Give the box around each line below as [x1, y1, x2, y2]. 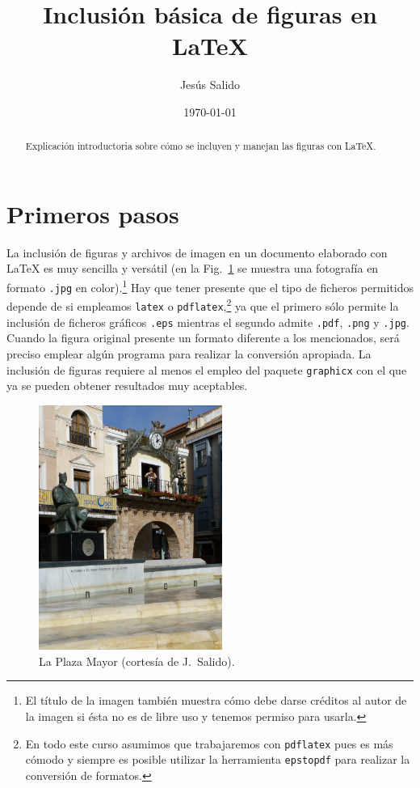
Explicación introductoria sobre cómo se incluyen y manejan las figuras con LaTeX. [25, 139, 376, 153]
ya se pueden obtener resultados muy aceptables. [6, 377, 248, 394]
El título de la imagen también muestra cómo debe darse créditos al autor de [25, 692, 407, 709]
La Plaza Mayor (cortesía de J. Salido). [39, 652, 235, 669]
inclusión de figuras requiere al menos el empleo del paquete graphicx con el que [6, 361, 407, 378]
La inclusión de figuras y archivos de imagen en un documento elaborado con [6, 244, 388, 261]
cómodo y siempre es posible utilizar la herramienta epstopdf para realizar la [25, 751, 410, 768]
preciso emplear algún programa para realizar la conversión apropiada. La [6, 345, 372, 362]
